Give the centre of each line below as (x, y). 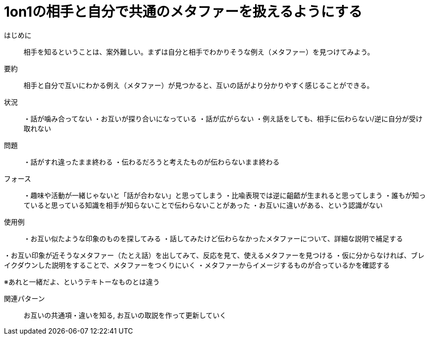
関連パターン (25, 298)
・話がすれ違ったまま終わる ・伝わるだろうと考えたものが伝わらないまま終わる (152, 162)
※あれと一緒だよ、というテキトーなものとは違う (82, 282)
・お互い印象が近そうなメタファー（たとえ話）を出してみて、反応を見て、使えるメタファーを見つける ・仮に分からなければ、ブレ (214, 255)
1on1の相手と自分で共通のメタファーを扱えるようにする (183, 12)
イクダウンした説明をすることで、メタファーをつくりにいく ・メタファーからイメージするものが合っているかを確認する (197, 265)
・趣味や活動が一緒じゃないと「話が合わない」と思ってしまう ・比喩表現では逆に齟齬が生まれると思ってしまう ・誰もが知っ (225, 195)
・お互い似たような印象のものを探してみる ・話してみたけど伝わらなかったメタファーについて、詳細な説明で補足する (213, 238)
